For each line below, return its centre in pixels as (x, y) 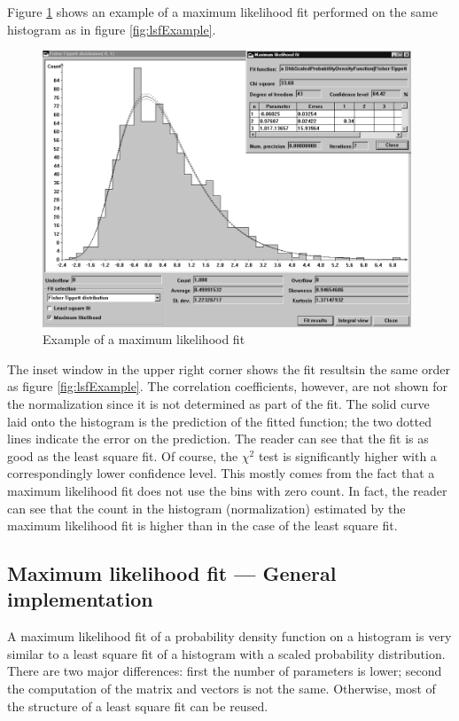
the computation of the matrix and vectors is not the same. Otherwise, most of (222, 689)
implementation (80, 599)
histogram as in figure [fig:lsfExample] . (112, 29)
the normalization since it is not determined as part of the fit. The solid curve (218, 403)
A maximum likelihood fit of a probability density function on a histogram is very (229, 636)
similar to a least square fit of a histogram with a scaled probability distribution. (226, 653)
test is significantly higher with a (347, 455)
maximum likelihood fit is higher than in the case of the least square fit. (202, 525)
